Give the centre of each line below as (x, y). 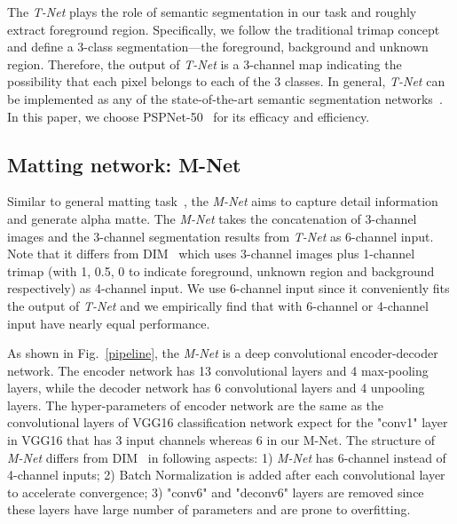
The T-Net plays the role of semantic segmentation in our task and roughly (212, 12)
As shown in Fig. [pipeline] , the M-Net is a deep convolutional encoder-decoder (223, 353)
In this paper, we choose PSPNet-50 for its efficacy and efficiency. (189, 116)
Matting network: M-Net (124, 164)
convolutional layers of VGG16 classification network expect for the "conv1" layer (228, 422)
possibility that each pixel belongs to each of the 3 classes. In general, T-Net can (226, 81)
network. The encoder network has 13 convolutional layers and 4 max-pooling (218, 370)
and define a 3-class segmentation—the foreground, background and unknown (218, 47)
